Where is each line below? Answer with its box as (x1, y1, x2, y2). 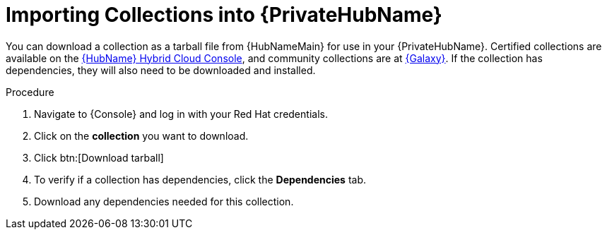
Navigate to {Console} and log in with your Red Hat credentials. (34, 107, 328, 120)
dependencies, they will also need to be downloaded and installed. (6, 64, 316, 76)
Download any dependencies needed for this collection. (34, 195, 294, 207)
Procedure (6, 85, 54, 98)
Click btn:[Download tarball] (34, 151, 164, 164)
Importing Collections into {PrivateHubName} (6, 3, 442, 27)
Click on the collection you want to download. (34, 129, 249, 142)
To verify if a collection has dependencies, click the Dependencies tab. (34, 173, 367, 186)
